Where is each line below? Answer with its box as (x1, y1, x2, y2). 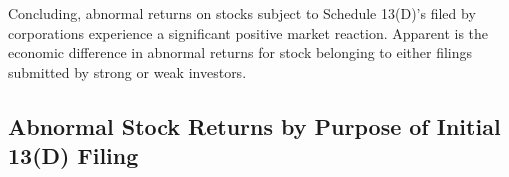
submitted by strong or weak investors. (8, 61, 247, 82)
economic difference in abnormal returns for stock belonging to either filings (8, 42, 473, 63)
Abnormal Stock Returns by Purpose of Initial (8, 110, 501, 141)
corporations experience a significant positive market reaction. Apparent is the (8, 22, 489, 43)
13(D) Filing (8, 140, 139, 171)
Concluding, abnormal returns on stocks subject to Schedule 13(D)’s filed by (8, 3, 476, 23)
